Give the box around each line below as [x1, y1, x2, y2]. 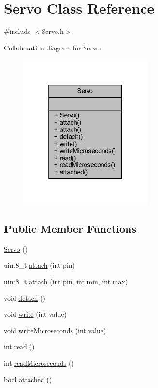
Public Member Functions [4, 221, 136, 236]
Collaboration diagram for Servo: [4, 42, 101, 52]
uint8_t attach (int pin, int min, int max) [4, 276, 128, 287]
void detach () [4, 292, 45, 303]
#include [4, 26, 31, 36]
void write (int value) [4, 309, 67, 319]
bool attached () [4, 374, 52, 384]
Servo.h [42, 26, 64, 36]
